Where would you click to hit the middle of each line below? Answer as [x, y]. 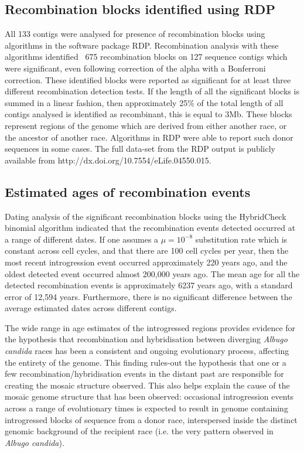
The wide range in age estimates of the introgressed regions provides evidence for [150, 327]
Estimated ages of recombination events [128, 191]
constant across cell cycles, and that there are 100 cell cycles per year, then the [147, 251]
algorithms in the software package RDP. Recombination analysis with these [142, 45]
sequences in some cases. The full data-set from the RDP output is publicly [140, 149]
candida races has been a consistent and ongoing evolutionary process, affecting [147, 351]
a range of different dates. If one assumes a [82, 239]
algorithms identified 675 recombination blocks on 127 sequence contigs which [146, 57]
